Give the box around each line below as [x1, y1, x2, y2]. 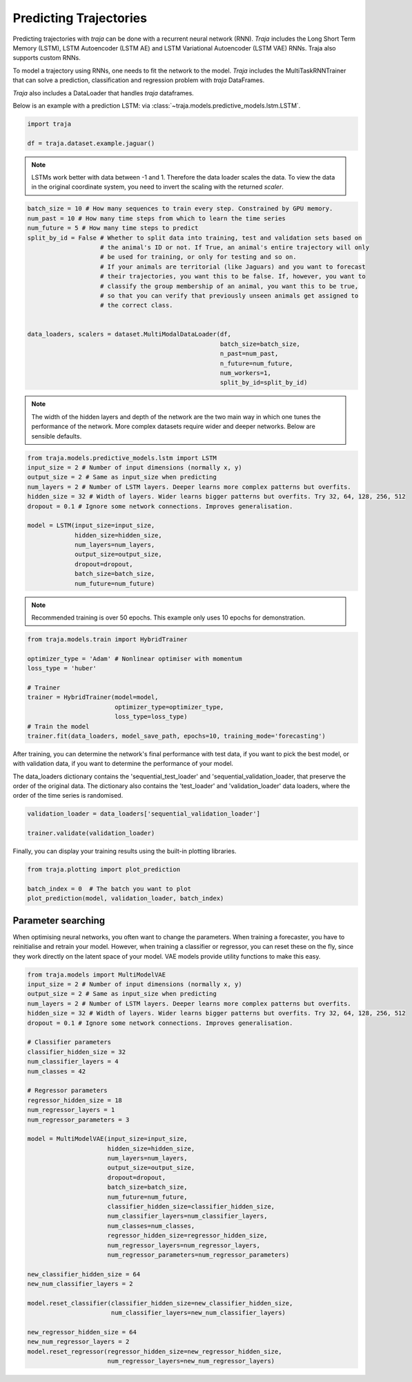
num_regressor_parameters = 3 [27, 1115, 130, 1124]
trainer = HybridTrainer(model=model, [27, 693, 159, 701]
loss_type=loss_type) [114, 713, 188, 721]
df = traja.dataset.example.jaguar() [27, 139, 155, 147]
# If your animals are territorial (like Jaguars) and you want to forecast [100, 262, 366, 271]
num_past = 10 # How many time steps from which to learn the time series [27, 214, 286, 222]
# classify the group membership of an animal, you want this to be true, [100, 282, 359, 290]
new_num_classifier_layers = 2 [27, 1280, 134, 1288]
